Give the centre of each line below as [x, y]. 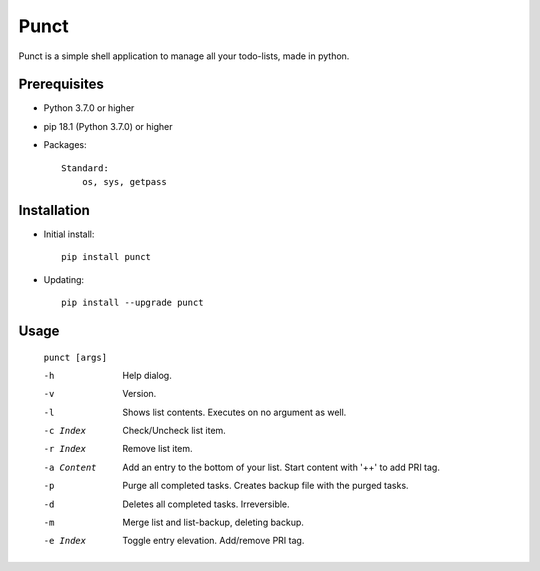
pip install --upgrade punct [132, 303]
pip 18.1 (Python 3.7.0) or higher [108, 126]
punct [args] [75, 357]
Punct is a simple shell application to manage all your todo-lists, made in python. [184, 56]
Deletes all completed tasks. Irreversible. [206, 504]
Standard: [85, 168]
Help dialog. [147, 375]
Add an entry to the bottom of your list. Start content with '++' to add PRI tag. [281, 467]
